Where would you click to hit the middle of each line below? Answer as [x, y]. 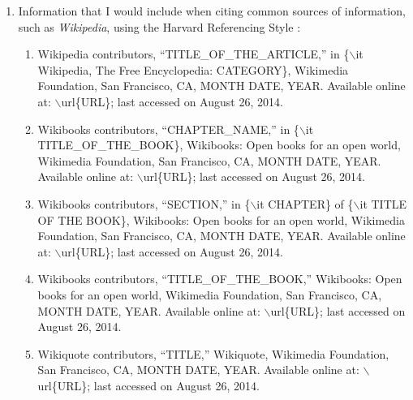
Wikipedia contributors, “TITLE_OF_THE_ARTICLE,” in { [194, 54]
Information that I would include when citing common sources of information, [212, 11]
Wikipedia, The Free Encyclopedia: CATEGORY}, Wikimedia [193, 69]
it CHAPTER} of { [305, 203]
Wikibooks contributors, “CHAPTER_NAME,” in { [168, 129]
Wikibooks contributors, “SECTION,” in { [144, 203]
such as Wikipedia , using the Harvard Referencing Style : [159, 26]
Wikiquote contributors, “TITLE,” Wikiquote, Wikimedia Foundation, [213, 353]
